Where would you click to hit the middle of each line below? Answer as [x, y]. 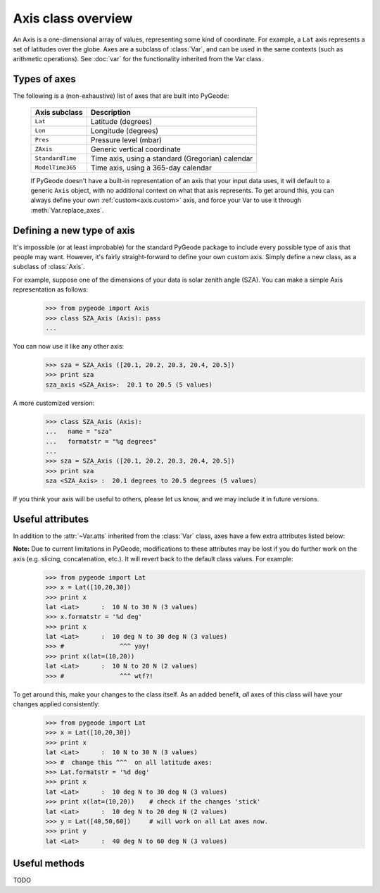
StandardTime [56, 158]
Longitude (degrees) [124, 130]
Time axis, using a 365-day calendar [151, 168]
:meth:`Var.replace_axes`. [67, 210]
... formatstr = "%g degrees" [101, 441]
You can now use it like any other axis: [69, 346]
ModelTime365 [56, 168]
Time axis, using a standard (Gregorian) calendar [172, 158]
